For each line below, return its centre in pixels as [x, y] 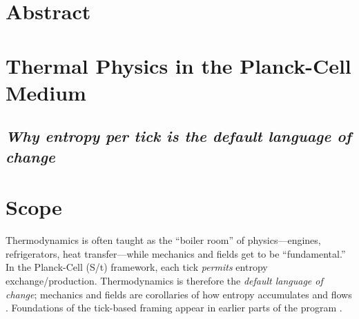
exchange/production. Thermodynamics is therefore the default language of [164, 281]
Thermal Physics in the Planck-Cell [178, 65]
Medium [46, 92]
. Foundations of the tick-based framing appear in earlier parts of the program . [174, 308]
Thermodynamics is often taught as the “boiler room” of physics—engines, [163, 240]
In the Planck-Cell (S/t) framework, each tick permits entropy [137, 267]
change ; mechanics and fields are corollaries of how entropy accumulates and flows [179, 294]
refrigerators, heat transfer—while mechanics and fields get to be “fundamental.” [176, 253]
